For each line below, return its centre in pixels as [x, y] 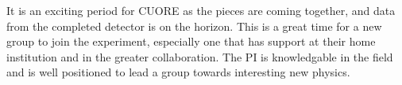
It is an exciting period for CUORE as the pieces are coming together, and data [201, 10]
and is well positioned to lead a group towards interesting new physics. [178, 72]
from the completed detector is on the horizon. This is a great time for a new [194, 26]
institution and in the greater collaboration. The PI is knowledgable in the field [200, 56]
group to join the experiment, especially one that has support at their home [191, 41]
